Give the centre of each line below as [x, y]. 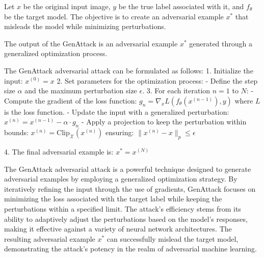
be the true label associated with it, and [181, 6]
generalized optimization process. [56, 53]
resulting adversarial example [50, 238]
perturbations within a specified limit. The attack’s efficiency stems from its [123, 208]
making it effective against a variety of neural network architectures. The [118, 229]
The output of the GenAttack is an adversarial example [91, 43]
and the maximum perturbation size [81, 91]
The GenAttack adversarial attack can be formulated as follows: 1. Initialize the [129, 70]
